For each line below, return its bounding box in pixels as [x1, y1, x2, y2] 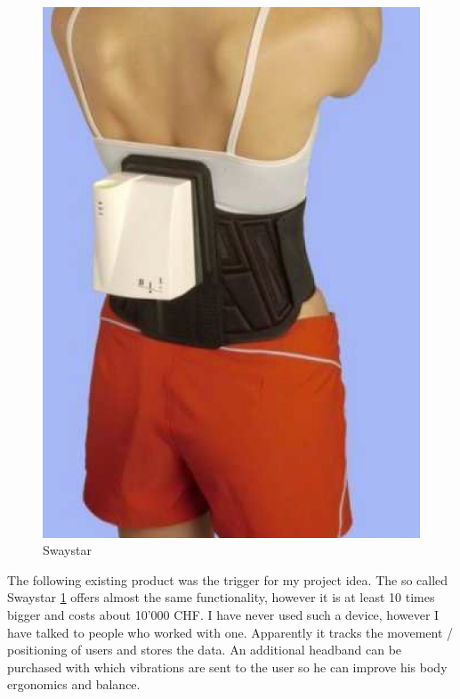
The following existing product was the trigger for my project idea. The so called [7, 570, 448, 589]
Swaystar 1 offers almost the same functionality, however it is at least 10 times [7, 588, 435, 607]
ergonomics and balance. [7, 675, 141, 694]
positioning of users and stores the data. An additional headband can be [7, 640, 402, 659]
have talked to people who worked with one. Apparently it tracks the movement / [7, 623, 454, 641]
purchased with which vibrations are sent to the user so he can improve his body [7, 657, 448, 676]
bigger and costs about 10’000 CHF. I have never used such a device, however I [7, 605, 440, 623]
